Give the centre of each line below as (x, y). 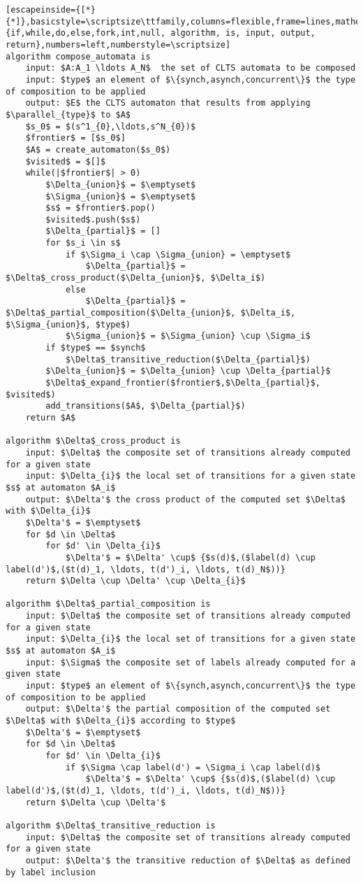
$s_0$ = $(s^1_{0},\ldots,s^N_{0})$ (111, 126)
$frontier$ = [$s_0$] (75, 138)
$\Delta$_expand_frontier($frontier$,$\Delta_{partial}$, (183, 383)
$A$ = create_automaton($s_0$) (98, 149)
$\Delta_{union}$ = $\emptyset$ (121, 184)
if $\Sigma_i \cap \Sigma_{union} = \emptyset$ (178, 254)
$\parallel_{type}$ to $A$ (68, 114)
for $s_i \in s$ (83, 243)
